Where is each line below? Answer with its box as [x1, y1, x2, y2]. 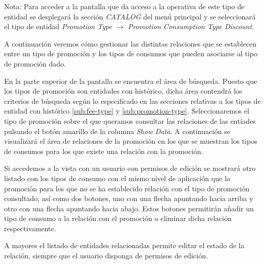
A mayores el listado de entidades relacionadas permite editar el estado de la [4, 240, 245, 251]
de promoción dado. [4, 58, 67, 69]
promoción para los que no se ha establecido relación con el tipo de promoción [4, 183, 250, 193]
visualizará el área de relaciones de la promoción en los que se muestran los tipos [4, 136, 257, 146]
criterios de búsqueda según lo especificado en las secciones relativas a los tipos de [4, 95, 261, 106]
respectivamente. [4, 223, 56, 233]
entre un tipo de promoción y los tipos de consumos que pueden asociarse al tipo [4, 48, 258, 59]
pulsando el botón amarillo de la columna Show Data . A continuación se [4, 125, 230, 136]
